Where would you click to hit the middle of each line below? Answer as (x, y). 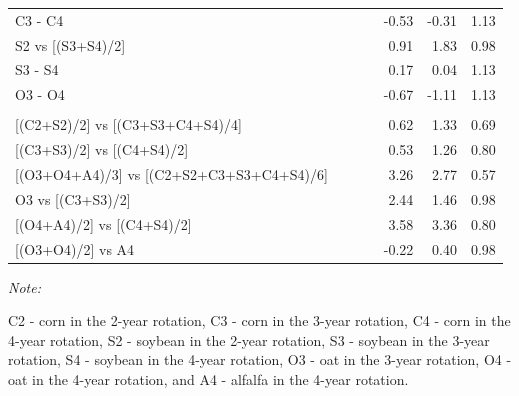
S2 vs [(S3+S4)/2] (70, 44)
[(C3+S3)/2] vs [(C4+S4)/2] (102, 149)
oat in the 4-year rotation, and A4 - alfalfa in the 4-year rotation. (208, 379)
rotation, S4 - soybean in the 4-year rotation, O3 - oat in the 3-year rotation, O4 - (260, 359)
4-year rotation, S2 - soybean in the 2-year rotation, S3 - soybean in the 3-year (249, 339)
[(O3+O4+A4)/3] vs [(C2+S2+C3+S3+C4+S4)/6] (171, 174)
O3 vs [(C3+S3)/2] (73, 198)
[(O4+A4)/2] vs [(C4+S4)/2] (103, 223)
